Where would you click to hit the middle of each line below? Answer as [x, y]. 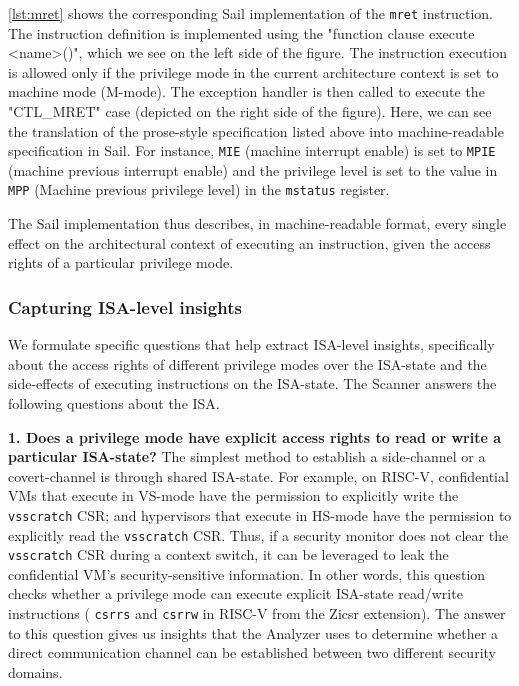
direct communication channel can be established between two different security [252, 652]
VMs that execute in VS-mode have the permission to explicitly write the [233, 495]
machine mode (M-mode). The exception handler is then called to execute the [246, 91]
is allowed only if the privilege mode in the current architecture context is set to [253, 71]
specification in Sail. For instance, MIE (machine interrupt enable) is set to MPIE [252, 150]
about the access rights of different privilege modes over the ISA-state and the [247, 363]
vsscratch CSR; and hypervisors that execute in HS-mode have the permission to [260, 514]
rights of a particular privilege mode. [121, 262]
